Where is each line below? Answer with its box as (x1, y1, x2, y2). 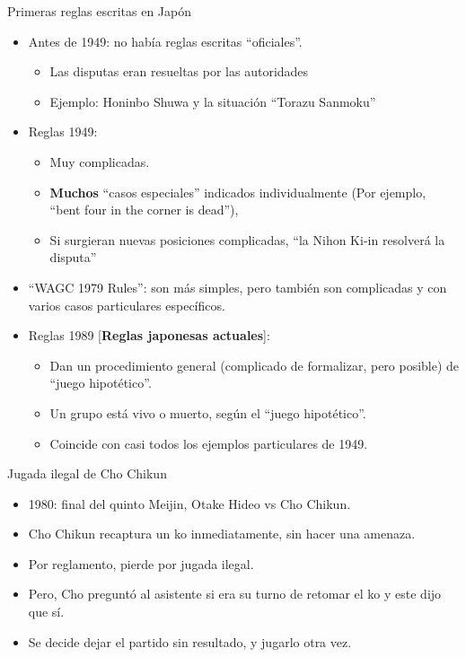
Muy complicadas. (49, 152, 150, 171)
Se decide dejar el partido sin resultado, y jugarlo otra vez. (28, 632, 352, 651)
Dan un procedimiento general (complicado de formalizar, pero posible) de (49, 355, 460, 374)
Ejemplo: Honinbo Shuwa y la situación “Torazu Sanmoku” (49, 92, 376, 110)
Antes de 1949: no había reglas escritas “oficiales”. (28, 31, 303, 50)
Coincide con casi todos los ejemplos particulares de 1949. (49, 434, 368, 452)
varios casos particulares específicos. (28, 295, 225, 314)
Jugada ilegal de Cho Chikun (7, 464, 167, 483)
